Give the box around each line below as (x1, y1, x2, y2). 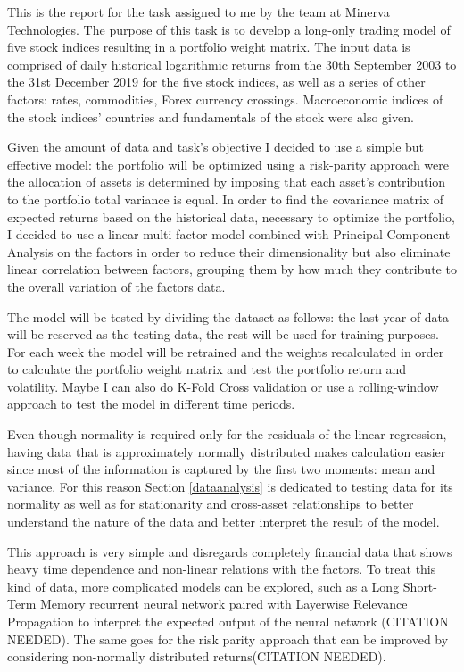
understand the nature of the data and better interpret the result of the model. (7, 512, 440, 531)
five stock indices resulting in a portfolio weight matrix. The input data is (7, 37, 410, 56)
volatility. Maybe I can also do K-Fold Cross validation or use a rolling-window (7, 377, 439, 395)
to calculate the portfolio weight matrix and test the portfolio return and (7, 360, 407, 378)
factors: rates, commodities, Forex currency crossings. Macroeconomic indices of (7, 89, 443, 108)
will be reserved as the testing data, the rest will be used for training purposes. (7, 325, 439, 344)
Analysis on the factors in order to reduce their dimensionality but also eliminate (7, 242, 451, 261)
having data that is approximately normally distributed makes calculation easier (7, 442, 446, 460)
